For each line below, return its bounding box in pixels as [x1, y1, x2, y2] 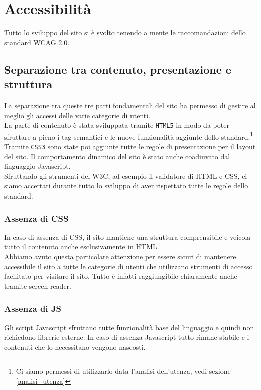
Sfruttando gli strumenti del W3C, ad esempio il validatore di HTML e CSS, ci [4, 170, 247, 181]
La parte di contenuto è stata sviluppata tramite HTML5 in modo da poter [4, 120, 229, 130]
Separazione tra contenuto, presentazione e [4, 61, 231, 77]
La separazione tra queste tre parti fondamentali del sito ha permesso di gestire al [4, 100, 256, 110]
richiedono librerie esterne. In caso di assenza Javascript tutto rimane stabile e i [4, 332, 249, 342]
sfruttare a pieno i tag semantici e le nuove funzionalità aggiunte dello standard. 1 [4, 130, 253, 142]
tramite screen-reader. [4, 280, 71, 291]
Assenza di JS [4, 302, 62, 315]
